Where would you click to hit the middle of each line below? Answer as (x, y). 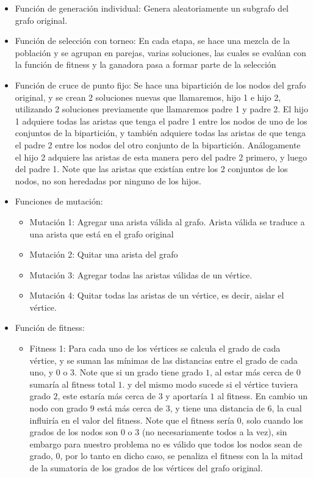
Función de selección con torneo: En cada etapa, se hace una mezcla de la (152, 41)
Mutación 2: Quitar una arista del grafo (104, 254)
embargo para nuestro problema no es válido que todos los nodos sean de (166, 444)
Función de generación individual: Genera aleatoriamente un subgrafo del (152, 8)
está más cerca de (130, 408)
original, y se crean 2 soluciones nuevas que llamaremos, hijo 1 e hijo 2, (148, 97)
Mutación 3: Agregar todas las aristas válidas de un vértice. (141, 274)
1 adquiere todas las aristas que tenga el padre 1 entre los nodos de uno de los (161, 121)
